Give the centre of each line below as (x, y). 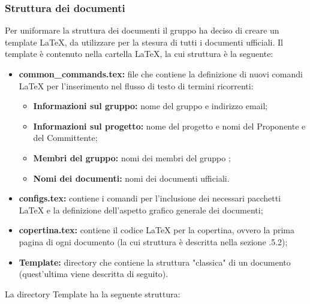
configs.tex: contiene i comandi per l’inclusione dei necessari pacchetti (150, 198)
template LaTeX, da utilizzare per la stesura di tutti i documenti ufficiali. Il (144, 42)
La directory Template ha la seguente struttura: (93, 294)
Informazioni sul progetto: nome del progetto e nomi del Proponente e (169, 126)
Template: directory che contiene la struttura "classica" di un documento (155, 262)
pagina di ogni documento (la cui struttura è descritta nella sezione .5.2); (153, 241)
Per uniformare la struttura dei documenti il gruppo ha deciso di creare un (142, 30)
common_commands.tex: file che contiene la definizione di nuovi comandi (161, 74)
